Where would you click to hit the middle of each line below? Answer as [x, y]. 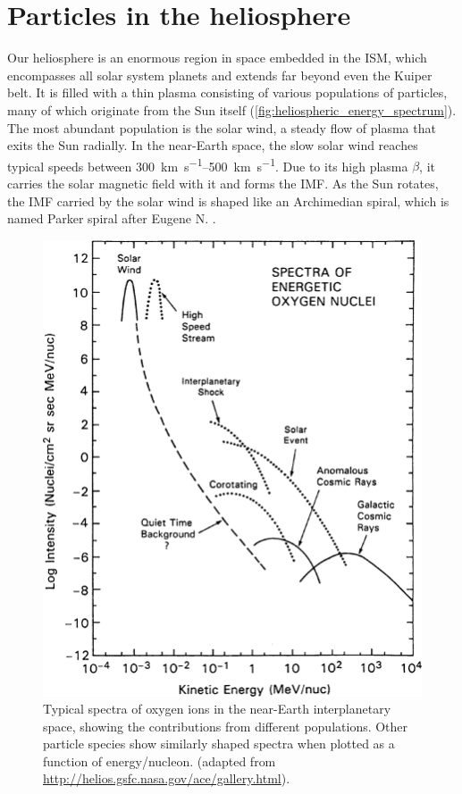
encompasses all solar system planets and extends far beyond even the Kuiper [220, 75]
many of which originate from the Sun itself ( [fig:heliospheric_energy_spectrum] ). [232, 109]
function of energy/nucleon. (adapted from [160, 761]
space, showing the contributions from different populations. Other [226, 726]
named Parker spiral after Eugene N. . [112, 218]
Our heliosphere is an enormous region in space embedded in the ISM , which [217, 58]
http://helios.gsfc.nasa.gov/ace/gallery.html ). [167, 778]
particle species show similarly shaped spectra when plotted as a [219, 744]
